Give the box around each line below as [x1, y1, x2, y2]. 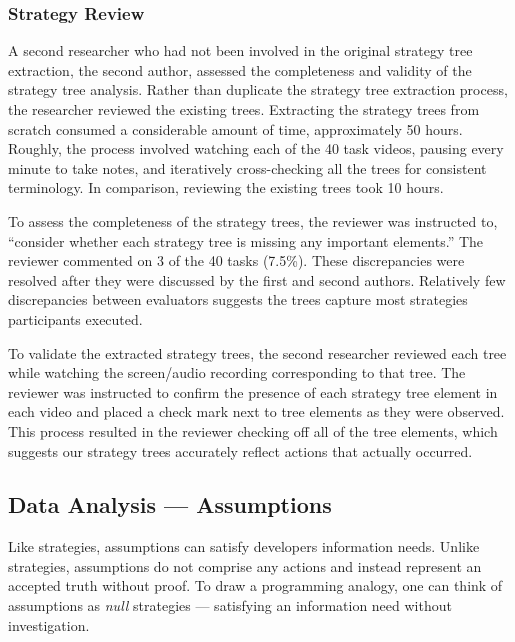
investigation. [8, 614, 90, 635]
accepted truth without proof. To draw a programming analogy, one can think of [8, 575, 503, 596]
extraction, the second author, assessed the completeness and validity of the [8, 59, 472, 80]
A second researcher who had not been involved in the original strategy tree [8, 40, 473, 61]
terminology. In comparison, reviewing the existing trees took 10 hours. [8, 177, 444, 198]
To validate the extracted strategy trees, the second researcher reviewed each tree [8, 342, 507, 363]
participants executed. [8, 308, 143, 329]
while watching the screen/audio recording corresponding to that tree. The [8, 362, 466, 383]
